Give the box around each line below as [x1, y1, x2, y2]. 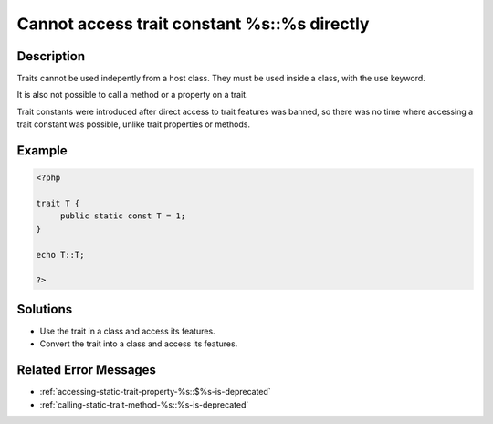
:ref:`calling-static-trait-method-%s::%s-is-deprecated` [39, 398, 249, 410]
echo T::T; [36, 249, 85, 260]
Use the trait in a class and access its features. [39, 325, 215, 336]
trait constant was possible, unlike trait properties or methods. [16, 119, 251, 130]
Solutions [16, 302, 73, 317]
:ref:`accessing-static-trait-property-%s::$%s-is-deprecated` [39, 387, 271, 397]
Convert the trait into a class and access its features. [39, 338, 238, 349]
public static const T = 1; [59, 211, 186, 221]
